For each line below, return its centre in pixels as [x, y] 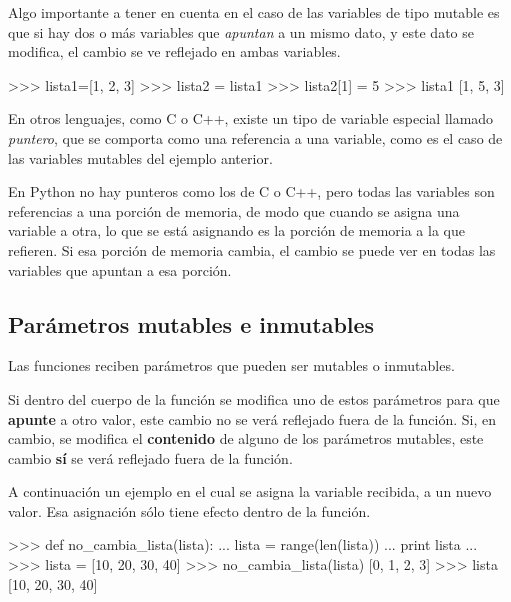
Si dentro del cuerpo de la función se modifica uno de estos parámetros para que [254, 398]
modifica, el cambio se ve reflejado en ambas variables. [174, 51]
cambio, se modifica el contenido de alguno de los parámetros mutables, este [246, 438]
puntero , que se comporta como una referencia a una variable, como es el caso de [255, 137]
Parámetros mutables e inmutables [191, 323]
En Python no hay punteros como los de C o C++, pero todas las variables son [251, 191]
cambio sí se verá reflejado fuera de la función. [150, 457]
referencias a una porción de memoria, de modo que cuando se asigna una [234, 210]
